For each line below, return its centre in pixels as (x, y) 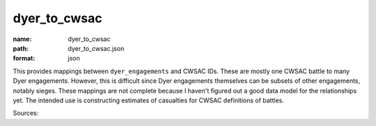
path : (21, 48)
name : (22, 39)
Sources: (26, 113)
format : (24, 58)
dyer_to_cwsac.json (96, 48)
